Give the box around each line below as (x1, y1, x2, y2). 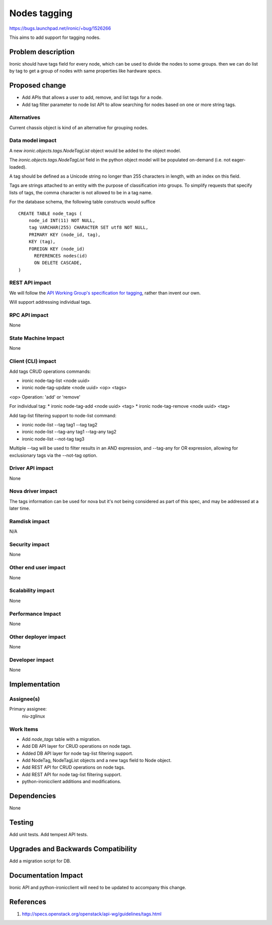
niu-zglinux (22, 713, 45, 719)
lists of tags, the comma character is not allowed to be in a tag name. (9, 189, 153, 195)
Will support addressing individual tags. (9, 299, 92, 305)
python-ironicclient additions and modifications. (22, 779, 121, 785)
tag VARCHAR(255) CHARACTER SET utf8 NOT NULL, (28, 225, 149, 231)
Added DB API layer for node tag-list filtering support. (22, 750, 133, 756)
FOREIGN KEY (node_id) (28, 246, 85, 252)
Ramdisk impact (9, 518, 50, 525)
